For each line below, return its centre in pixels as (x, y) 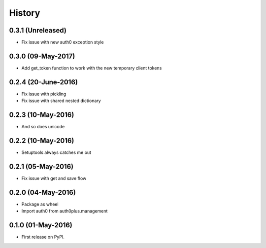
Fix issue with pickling (44, 94)
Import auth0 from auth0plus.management (65, 211)
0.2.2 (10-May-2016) (42, 141)
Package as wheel (40, 204)
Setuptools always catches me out (56, 152)
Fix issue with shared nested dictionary (61, 101)
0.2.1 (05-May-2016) (41, 166)
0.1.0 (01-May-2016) (41, 225)
